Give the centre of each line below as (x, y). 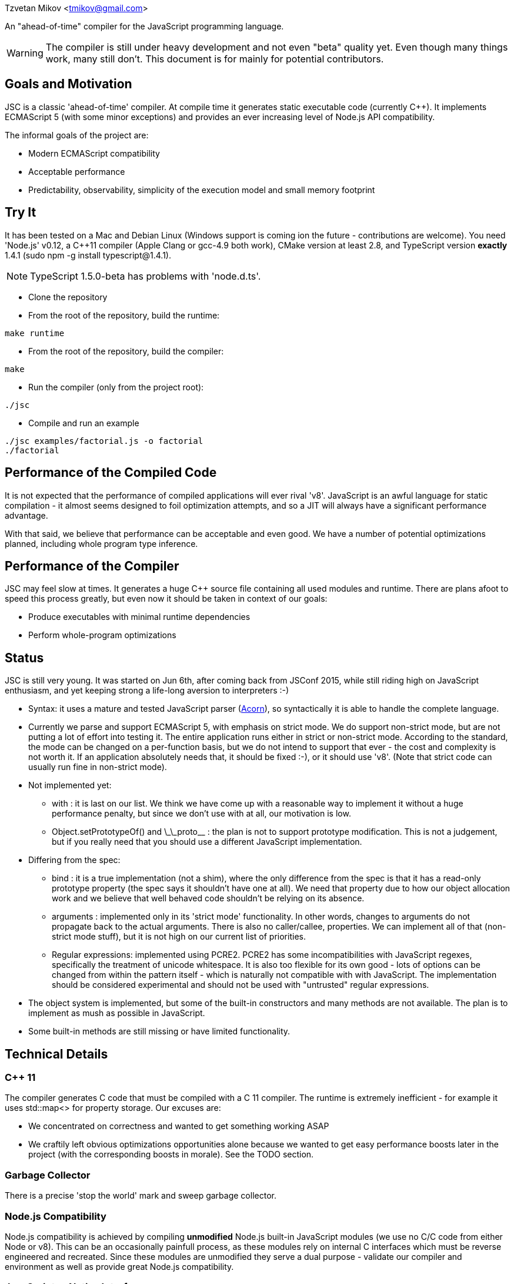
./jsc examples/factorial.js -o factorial (104, 441)
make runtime (35, 333)
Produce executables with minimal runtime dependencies (139, 617)
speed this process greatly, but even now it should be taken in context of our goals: (166, 599)
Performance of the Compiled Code (111, 473)
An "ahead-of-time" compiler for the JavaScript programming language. (144, 26)
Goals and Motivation (69, 84)
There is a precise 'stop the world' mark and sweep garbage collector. (141, 1196)
